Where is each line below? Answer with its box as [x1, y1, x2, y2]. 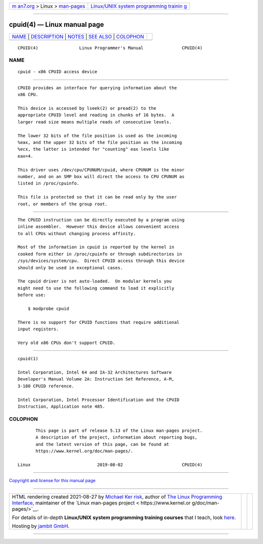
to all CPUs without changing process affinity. [18, 231, 136, 236]
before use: [18, 292, 46, 298]
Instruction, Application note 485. [18, 404, 105, 409]
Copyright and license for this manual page [9, 478, 96, 484]
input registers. [18, 326, 59, 332]
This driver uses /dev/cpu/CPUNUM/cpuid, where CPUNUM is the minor [18, 167, 185, 173]
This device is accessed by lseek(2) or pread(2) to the [18, 105, 157, 111]
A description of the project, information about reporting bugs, [36, 435, 198, 440]
